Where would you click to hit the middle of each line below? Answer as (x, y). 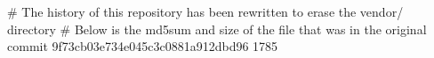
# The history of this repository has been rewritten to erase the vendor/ (205, 11)
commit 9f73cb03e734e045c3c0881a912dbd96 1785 (143, 46)
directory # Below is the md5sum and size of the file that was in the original (217, 29)
